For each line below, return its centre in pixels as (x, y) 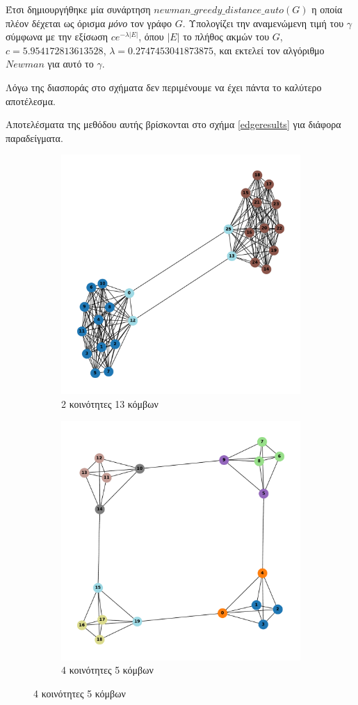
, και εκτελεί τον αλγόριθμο (269, 50)
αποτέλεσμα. (31, 101)
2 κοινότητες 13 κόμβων (110, 403)
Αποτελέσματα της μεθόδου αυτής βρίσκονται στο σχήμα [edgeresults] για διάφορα (173, 124)
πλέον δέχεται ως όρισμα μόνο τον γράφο (89, 23)
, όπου (151, 37)
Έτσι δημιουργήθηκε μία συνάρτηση (78, 9)
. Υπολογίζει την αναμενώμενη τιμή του (263, 23)
